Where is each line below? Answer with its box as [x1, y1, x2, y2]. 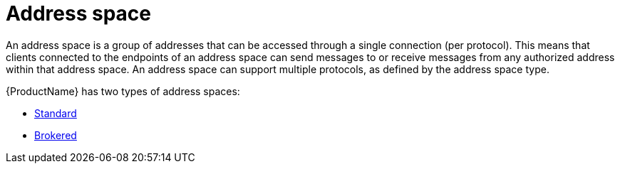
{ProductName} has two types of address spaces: [6, 84, 240, 97]
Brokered [34, 129, 77, 141]
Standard [34, 107, 77, 119]
